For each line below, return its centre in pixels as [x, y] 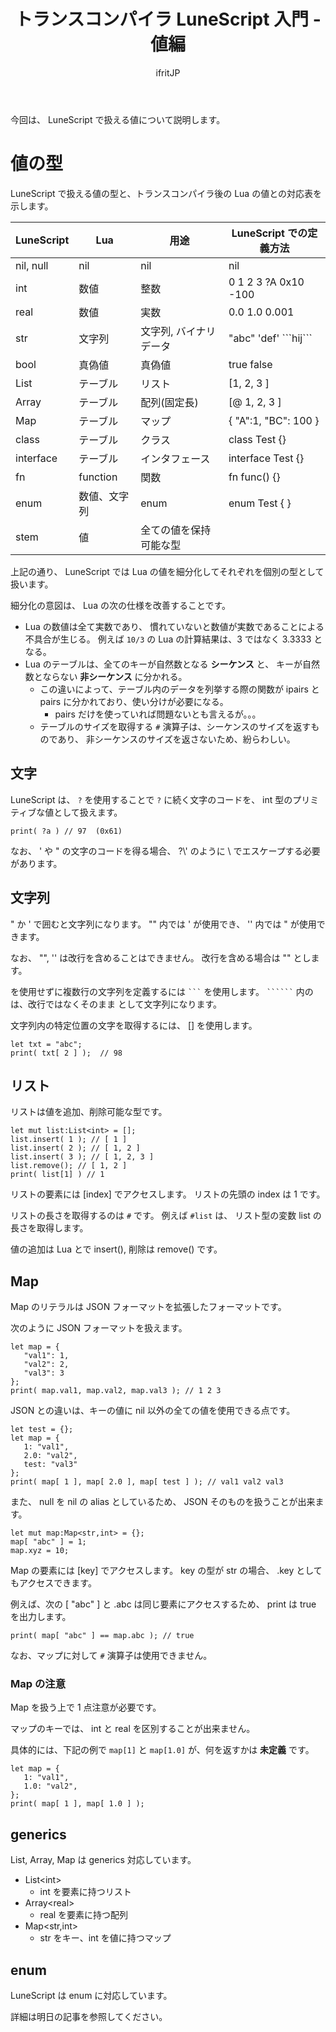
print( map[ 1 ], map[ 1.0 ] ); [77, 1804]
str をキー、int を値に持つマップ [105, 1938]
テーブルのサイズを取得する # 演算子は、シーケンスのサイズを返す [175, 726]
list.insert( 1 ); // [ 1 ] [69, 1140]
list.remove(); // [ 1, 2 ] [69, 1166]
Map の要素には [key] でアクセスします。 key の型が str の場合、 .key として [166, 1571]
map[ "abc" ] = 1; [48, 1542]
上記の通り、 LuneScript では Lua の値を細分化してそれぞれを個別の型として [167, 571]
